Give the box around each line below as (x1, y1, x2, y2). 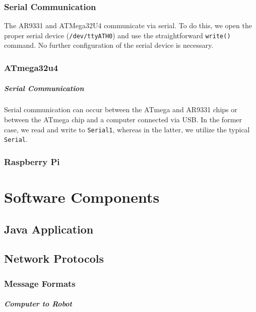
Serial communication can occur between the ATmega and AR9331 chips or (4, 104, 237, 115)
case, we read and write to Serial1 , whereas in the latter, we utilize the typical (4, 124, 250, 134)
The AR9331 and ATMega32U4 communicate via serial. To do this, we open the (4, 20, 252, 31)
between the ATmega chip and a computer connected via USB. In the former (4, 114, 242, 125)
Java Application (4, 221, 94, 237)
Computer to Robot (4, 298, 72, 309)
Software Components (4, 187, 160, 207)
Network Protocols (4, 251, 104, 266)
